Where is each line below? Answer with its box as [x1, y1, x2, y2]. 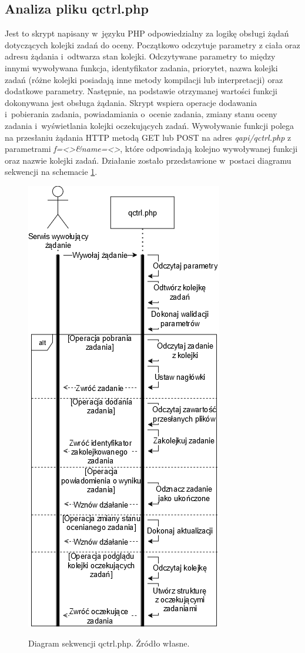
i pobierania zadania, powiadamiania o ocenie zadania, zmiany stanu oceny [5, 108, 277, 120]
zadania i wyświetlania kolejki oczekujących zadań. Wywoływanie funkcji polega [5, 119, 294, 131]
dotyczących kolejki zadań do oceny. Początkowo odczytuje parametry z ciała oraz [5, 38, 300, 51]
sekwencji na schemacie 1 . [5, 165, 98, 178]
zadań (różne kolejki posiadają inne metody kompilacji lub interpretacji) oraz [5, 73, 283, 85]
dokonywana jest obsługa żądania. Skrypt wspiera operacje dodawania [5, 96, 257, 108]
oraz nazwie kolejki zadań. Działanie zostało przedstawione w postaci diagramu [5, 154, 291, 166]
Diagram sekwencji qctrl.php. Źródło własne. [28, 637, 190, 649]
